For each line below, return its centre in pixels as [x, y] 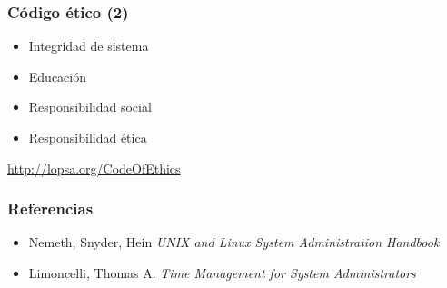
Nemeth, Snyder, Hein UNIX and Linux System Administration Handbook [234, 242]
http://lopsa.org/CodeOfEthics [94, 168]
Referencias [50, 209]
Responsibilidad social [90, 107]
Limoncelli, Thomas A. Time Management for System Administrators [222, 273]
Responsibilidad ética [88, 137]
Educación [58, 76]
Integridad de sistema [89, 46]
